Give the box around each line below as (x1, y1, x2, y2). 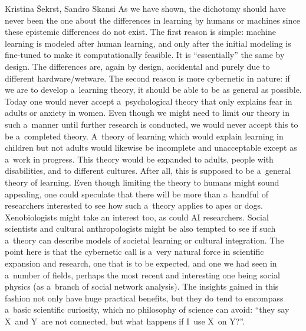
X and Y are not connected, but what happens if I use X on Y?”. (5, 315, 245, 327)
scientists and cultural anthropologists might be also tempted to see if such (5, 222, 276, 235)
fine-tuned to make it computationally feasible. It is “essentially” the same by (5, 48, 285, 61)
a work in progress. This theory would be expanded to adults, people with (5, 152, 274, 165)
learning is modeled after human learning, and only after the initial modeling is (5, 37, 291, 49)
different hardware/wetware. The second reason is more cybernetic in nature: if (5, 72, 290, 84)
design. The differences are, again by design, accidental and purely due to (5, 60, 270, 72)
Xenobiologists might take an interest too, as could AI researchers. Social (5, 210, 269, 223)
